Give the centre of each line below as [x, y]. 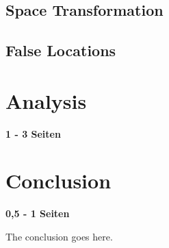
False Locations [61, 50]
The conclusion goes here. [59, 236]
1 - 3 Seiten [33, 133]
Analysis [46, 100]
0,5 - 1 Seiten [38, 213]
